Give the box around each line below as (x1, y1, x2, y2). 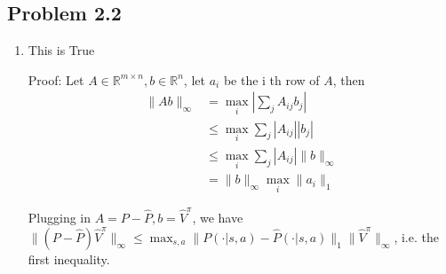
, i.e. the (394, 227, 439, 246)
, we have (192, 208, 243, 227)
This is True (28, 41, 95, 59)
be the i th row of (223, 70, 320, 89)
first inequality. (28, 249, 110, 268)
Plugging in (28, 208, 92, 227)
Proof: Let (28, 70, 84, 89)
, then (332, 70, 365, 89)
